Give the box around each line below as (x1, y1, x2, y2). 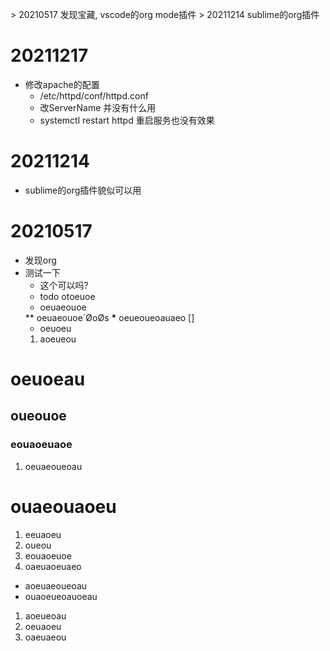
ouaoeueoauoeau (24, 590, 98, 602)
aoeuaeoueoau (24, 579, 88, 592)
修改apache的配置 (24, 78, 100, 90)
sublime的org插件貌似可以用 (24, 184, 142, 196)
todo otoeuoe (39, 290, 96, 302)
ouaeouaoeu (10, 495, 117, 518)
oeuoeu (39, 322, 72, 334)
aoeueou (39, 333, 77, 345)
